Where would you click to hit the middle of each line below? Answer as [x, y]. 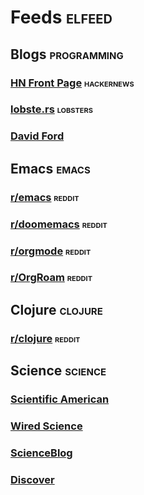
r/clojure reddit [45, 338]
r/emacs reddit [45, 197]
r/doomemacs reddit [59, 224]
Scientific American [60, 399]
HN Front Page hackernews [72, 83]
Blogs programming [67, 54]
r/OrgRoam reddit [51, 278]
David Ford [37, 136]
